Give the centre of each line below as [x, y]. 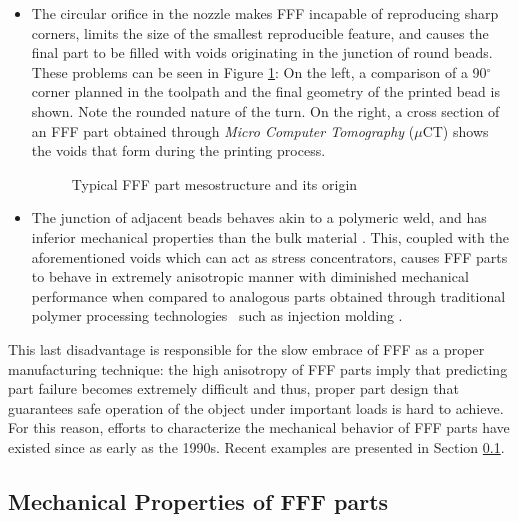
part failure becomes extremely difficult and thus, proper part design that [233, 388]
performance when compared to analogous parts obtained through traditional [268, 295]
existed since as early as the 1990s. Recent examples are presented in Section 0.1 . [256, 446]
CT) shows [455, 130]
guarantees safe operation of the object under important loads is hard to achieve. [256, 407]
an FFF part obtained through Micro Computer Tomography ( [223, 130]
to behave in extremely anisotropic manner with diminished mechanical [250, 276]
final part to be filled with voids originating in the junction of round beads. [262, 52]
